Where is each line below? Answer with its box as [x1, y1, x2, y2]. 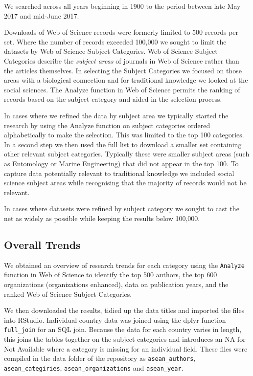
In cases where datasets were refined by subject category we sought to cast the [4, 203, 239, 214]
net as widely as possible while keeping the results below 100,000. [4, 213, 200, 223]
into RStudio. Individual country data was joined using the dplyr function [4, 314, 226, 325]
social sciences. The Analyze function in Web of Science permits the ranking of [4, 84, 240, 94]
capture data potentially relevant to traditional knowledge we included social [4, 168, 234, 178]
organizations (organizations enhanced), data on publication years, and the [4, 279, 229, 289]
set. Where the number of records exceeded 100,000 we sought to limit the [4, 36, 227, 46]
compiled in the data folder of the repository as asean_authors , [4, 353, 196, 363]
